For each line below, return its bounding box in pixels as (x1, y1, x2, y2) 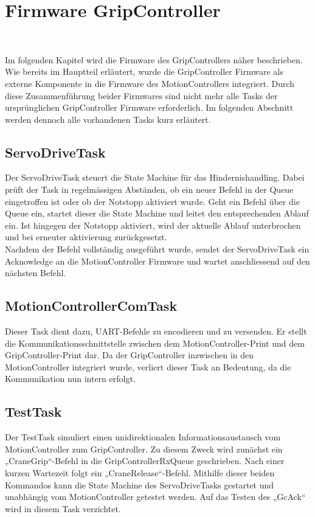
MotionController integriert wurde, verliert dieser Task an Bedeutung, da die (5, 360, 291, 373)
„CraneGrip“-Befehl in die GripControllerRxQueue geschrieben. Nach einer (5, 454, 285, 467)
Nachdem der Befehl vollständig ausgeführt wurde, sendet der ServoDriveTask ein (5, 243, 310, 255)
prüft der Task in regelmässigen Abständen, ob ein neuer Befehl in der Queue (5, 183, 294, 196)
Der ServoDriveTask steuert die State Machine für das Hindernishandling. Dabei (5, 171, 305, 184)
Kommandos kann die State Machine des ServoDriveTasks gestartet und (5, 478, 274, 491)
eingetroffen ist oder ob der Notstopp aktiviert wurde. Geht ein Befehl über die (5, 195, 300, 207)
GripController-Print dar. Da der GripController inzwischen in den (5, 349, 254, 361)
